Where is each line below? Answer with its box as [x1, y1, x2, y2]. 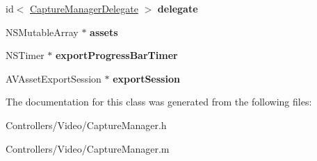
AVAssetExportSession [6, 71, 101, 85]
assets [90, 24, 118, 39]
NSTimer [6, 48, 44, 62]
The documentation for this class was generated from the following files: [6, 94, 312, 109]
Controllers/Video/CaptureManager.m [6, 141, 170, 155]
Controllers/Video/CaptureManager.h [6, 117, 167, 132]
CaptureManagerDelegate [30, 1, 138, 15]
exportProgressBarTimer [55, 48, 178, 62]
